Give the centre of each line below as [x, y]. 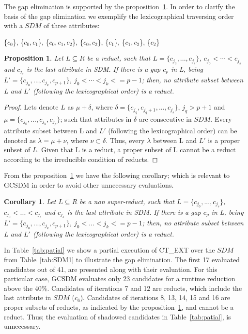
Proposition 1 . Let [34, 58]
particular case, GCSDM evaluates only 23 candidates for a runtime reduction [120, 278]
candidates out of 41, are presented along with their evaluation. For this [111, 269]
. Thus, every [125, 140]
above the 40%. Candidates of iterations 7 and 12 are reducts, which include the [123, 288]
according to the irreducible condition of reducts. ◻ [81, 159]
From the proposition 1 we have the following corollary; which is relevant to [117, 175]
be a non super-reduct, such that [127, 201]
